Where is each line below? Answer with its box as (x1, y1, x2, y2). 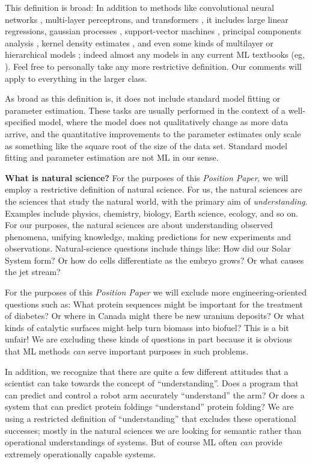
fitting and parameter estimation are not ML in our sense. (5, 151, 219, 164)
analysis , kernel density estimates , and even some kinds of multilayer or (5, 36, 274, 49)
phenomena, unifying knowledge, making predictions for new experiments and (5, 230, 291, 243)
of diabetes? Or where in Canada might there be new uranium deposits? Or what (5, 309, 305, 322)
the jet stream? (5, 265, 61, 278)
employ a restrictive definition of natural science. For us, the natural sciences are (5, 183, 302, 196)
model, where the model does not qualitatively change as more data (38, 116, 289, 128)
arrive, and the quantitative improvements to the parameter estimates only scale (5, 127, 301, 140)
